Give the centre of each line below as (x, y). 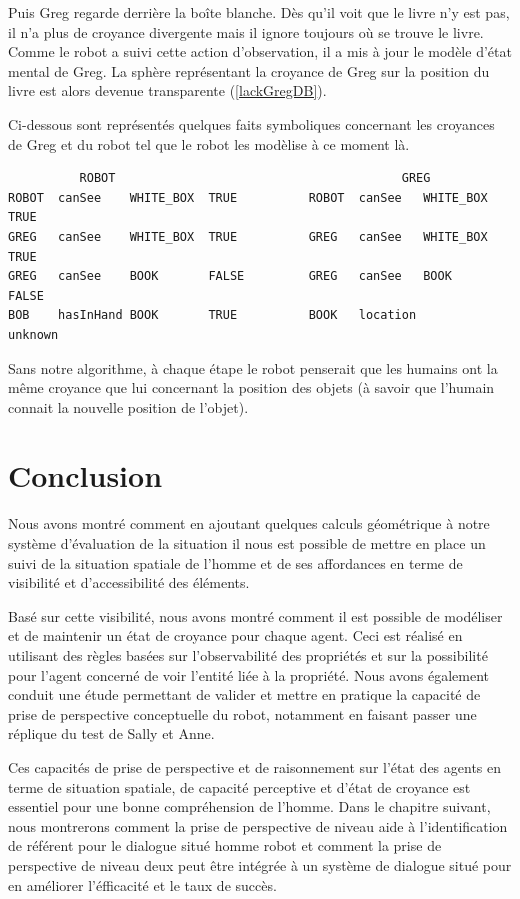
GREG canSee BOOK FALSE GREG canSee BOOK (230, 276)
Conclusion (85, 475)
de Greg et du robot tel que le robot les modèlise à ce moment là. (209, 143)
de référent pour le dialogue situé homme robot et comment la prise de (225, 845)
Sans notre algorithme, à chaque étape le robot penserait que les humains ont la (253, 367)
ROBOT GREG (255, 178)
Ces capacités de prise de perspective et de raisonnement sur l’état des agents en (255, 766)
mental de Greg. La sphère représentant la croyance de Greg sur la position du (249, 70)
